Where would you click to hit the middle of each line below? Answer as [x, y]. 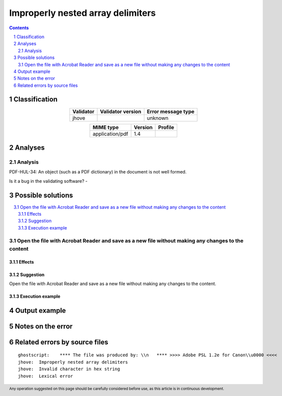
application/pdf [110, 134]
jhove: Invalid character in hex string [69, 369]
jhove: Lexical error [46, 376]
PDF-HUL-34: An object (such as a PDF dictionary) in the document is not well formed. [98, 172]
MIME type [106, 127]
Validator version [121, 112]
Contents [19, 28]
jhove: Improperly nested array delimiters [73, 362]
